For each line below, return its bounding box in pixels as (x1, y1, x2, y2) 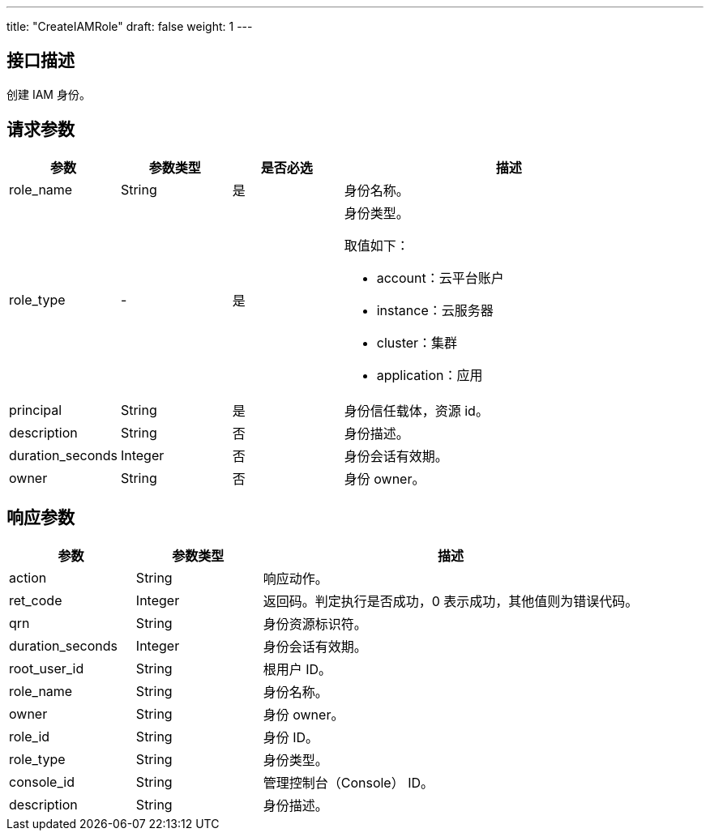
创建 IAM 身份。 (6, 87, 91, 101)
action (9, 569, 47, 586)
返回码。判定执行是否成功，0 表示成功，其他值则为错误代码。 (263, 592, 639, 609)
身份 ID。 (263, 728, 319, 745)
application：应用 (376, 366, 483, 383)
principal (9, 401, 62, 418)
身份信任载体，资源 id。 (344, 402, 489, 419)
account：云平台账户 (376, 269, 504, 286)
